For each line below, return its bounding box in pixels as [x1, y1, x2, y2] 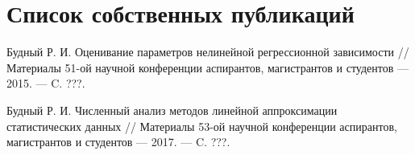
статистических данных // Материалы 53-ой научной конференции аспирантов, [6, 117, 397, 134]
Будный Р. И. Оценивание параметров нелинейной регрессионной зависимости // [6, 43, 409, 60]
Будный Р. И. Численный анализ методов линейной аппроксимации [6, 101, 338, 118]
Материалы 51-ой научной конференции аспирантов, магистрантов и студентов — [6, 59, 409, 75]
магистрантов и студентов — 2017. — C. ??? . [6, 133, 230, 150]
